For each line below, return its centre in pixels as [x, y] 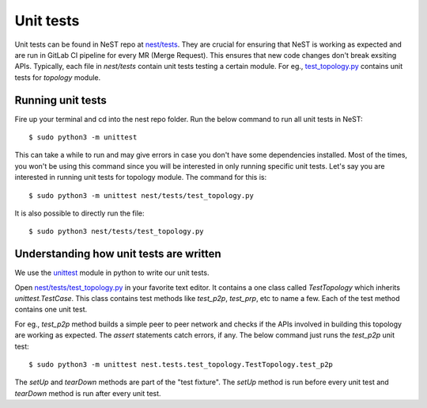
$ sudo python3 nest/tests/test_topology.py [117, 231]
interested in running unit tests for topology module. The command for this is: [141, 177]
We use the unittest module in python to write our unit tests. [112, 273]
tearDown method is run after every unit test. [88, 393]
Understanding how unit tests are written [118, 254]
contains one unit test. [51, 310]
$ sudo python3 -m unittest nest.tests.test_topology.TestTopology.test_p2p [181, 364]
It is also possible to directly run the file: [80, 213]
